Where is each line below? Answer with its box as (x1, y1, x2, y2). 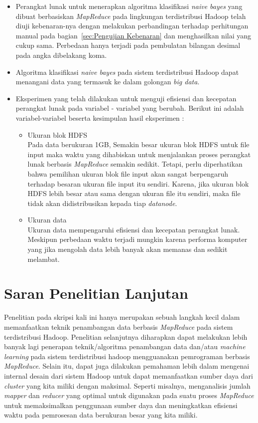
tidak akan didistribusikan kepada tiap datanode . (27, 198, 177, 208)
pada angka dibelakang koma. (15, 49, 107, 60)
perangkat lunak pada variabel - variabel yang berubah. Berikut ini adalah (15, 103, 244, 113)
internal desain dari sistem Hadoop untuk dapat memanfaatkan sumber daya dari (4, 370, 253, 381)
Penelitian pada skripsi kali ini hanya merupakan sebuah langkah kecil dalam (4, 312, 240, 322)
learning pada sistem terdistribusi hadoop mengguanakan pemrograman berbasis (4, 351, 250, 361)
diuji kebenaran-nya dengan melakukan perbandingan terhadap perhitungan (15, 20, 249, 31)
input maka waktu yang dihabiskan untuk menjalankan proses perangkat (27, 149, 251, 159)
